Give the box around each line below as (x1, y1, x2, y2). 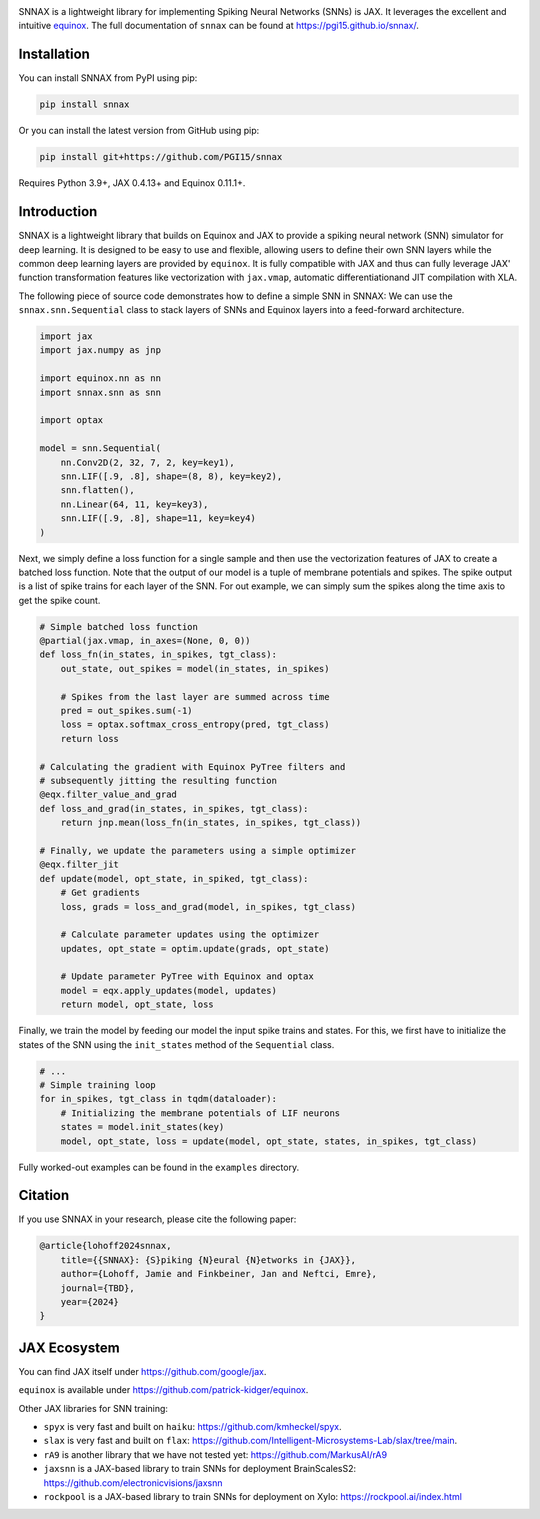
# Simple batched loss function (39, 621, 199, 632)
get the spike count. (18, 594, 101, 606)
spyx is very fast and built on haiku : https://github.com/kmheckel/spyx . (43, 1421, 342, 1433)
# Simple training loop (39, 1079, 157, 1090)
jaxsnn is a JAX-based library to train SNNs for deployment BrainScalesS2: (43, 1463, 357, 1475)
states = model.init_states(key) (60, 1121, 225, 1133)
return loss (60, 733, 120, 744)
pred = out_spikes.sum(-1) (60, 705, 194, 717)
